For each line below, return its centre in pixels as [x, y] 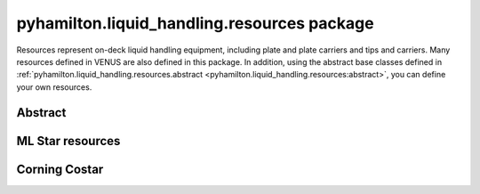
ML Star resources [68, 141]
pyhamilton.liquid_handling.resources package [195, 23]
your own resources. [54, 87]
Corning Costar [60, 169]
